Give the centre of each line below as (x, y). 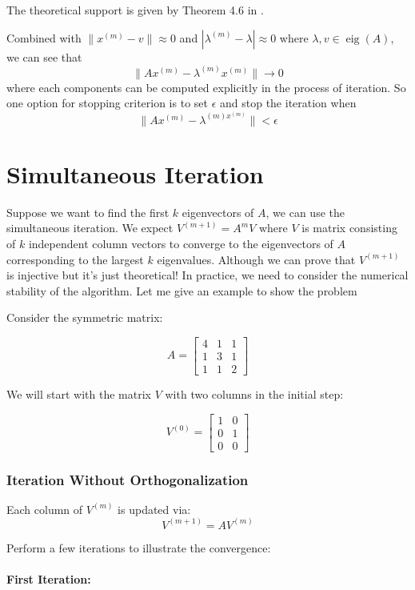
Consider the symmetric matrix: (85, 317)
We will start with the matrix (79, 393)
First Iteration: (49, 579)
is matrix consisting (349, 228)
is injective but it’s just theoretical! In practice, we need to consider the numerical (207, 275)
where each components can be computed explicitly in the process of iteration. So (206, 87)
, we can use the (305, 212)
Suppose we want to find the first (88, 212)
